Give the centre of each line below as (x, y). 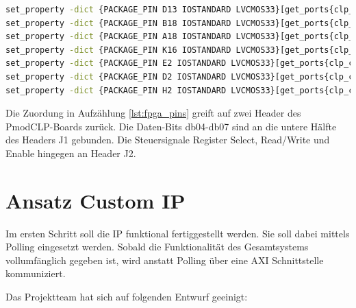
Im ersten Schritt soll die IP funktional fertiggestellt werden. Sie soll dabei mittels (178, 233)
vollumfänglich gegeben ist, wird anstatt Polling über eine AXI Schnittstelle (165, 260)
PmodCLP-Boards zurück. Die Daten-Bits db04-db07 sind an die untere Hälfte (171, 126)
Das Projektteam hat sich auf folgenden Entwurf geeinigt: (127, 297)
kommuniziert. (36, 273)
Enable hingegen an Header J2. (71, 153)
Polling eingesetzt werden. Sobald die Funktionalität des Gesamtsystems (157, 247)
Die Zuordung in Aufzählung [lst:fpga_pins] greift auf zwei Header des (153, 113)
